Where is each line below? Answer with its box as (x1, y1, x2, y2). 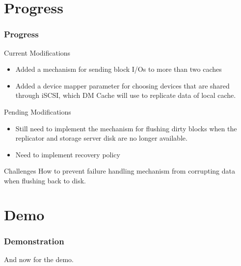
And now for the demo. (4, 254, 74, 265)
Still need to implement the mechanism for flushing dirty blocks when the (15, 123, 237, 133)
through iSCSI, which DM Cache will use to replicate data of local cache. (15, 90, 236, 100)
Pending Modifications (4, 106, 71, 117)
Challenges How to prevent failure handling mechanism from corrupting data (4, 166, 235, 176)
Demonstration (4, 235, 64, 247)
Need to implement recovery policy (15, 149, 120, 159)
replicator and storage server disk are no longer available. (15, 133, 187, 143)
